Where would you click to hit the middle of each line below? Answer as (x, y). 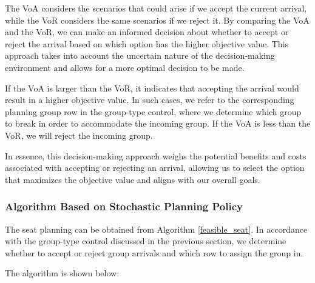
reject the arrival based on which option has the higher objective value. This (147, 43)
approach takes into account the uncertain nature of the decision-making (140, 55)
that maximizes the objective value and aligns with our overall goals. (133, 179)
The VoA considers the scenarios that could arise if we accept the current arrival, (156, 8)
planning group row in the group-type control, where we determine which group (153, 111)
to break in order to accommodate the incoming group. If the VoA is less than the (158, 123)
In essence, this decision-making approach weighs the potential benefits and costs (156, 155)
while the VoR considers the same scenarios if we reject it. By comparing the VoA (157, 20)
